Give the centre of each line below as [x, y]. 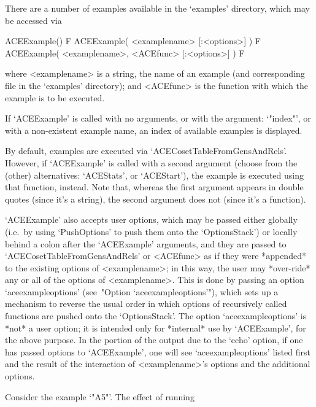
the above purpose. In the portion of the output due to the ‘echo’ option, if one [154, 340]
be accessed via [33, 20]
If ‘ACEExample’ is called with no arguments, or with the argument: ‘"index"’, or [158, 118]
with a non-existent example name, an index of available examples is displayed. [154, 130]
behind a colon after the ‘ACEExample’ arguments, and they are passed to [146, 243]
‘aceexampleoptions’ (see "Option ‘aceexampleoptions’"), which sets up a [142, 291]
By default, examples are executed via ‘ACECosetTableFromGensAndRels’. [146, 151]
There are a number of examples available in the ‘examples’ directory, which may [157, 8]
